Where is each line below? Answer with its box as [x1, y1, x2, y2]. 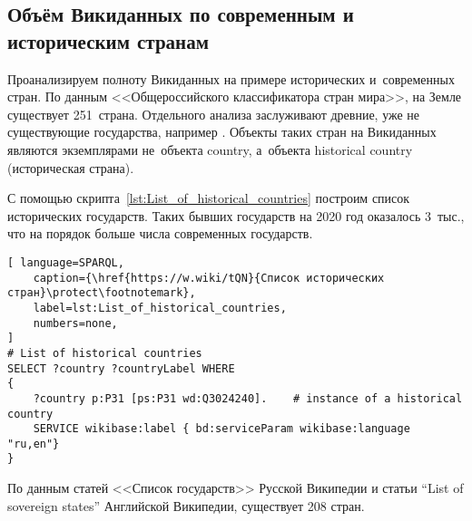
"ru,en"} [7, 437, 60, 450]
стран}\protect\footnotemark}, [7, 286, 196, 300]
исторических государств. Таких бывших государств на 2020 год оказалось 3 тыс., [7, 206, 465, 225]
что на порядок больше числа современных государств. [7, 224, 313, 243]
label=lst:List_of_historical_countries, [33, 301, 287, 314]
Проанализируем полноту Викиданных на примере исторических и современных [7, 69, 455, 88]
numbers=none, [33, 316, 118, 330]
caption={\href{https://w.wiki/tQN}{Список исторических [33, 271, 385, 285]
